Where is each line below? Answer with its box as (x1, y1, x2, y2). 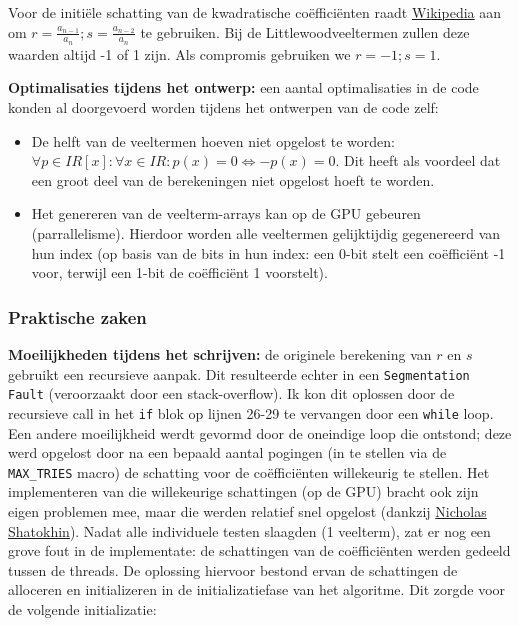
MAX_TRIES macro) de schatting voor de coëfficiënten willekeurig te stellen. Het (8, 461, 490, 482)
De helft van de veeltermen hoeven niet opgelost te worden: (31, 130, 395, 151)
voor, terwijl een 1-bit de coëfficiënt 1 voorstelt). (31, 262, 328, 283)
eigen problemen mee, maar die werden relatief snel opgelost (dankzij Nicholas (8, 500, 487, 521)
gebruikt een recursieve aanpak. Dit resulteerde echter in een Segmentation (8, 363, 470, 384)
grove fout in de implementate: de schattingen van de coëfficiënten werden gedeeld (8, 540, 511, 561)
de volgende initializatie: (8, 598, 157, 619)
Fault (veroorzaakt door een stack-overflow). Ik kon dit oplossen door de (8, 383, 455, 404)
